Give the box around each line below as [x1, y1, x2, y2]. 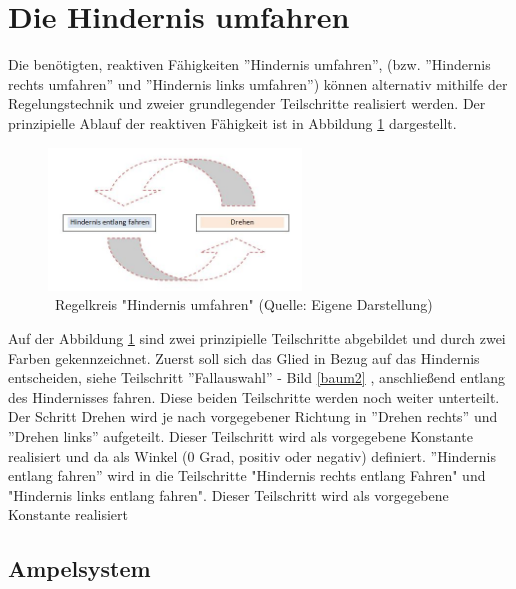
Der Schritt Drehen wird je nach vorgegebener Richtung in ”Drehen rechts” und [8, 406, 498, 427]
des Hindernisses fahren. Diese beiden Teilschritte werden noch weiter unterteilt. [8, 386, 500, 407]
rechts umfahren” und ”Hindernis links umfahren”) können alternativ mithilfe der [8, 73, 508, 94]
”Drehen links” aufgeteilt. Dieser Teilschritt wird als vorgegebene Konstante [8, 425, 473, 446]
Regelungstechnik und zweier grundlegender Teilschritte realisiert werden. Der [8, 93, 486, 114]
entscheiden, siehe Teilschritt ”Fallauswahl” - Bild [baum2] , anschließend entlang [8, 367, 506, 388]
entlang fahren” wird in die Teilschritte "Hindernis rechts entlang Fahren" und [8, 465, 486, 486]
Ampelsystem [8, 553, 151, 584]
